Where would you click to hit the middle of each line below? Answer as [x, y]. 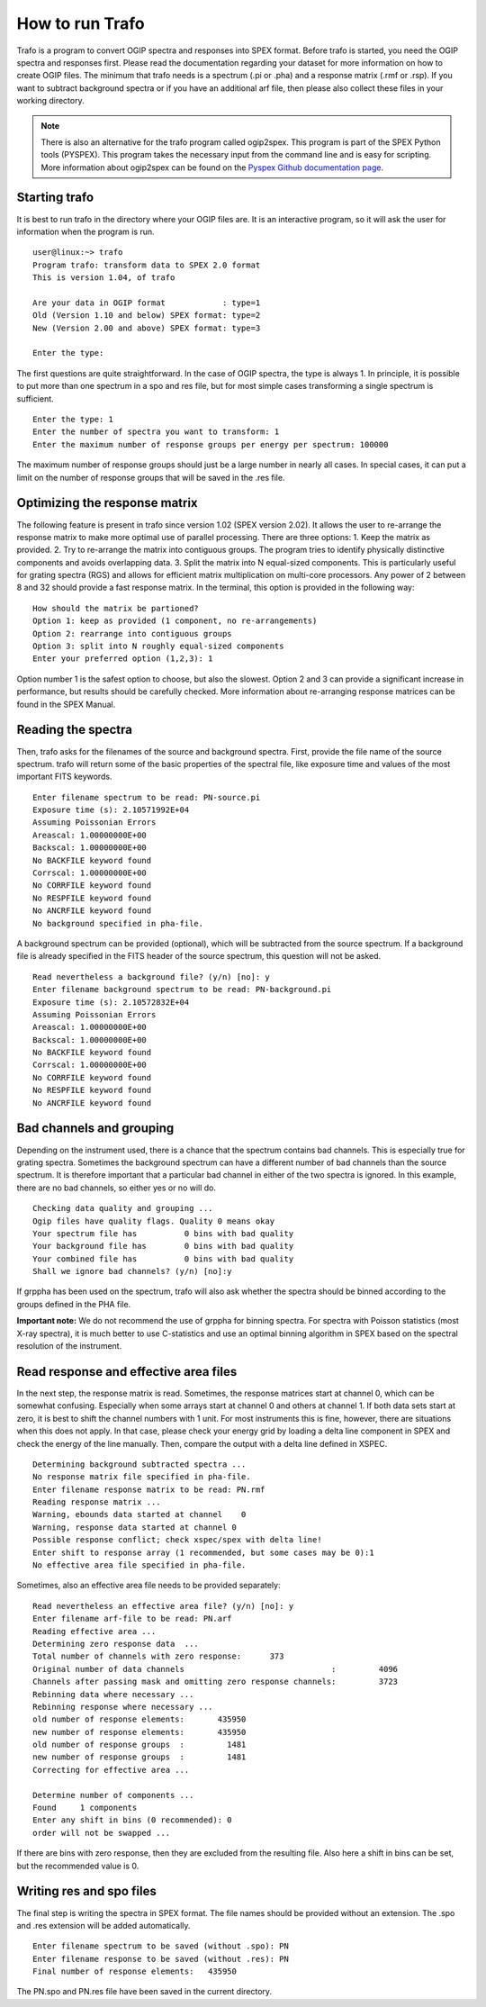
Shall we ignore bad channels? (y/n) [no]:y [133, 1271]
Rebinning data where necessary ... [113, 1694]
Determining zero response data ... [116, 1644]
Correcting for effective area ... [111, 1770]
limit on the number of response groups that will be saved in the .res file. [151, 477]
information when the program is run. [85, 231]
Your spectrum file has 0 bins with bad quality [163, 1233]
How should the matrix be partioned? [116, 608]
